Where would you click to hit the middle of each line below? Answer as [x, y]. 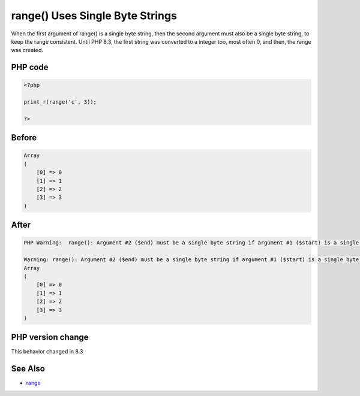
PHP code [30, 67]
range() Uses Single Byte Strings [94, 16]
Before [24, 138]
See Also [28, 369]
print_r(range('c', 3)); [60, 102]
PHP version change [50, 338]
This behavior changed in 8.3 [47, 352]
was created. [27, 50]
